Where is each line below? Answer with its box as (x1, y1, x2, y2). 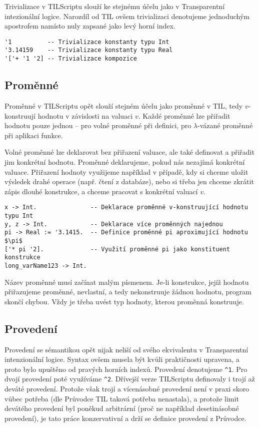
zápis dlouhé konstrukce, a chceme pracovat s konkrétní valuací (4, 186, 198, 196)
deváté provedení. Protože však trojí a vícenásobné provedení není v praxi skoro (4, 383, 249, 394)
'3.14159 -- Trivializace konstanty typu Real (4, 47, 173, 54)
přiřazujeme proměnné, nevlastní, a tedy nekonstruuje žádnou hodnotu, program (4, 286, 251, 297)
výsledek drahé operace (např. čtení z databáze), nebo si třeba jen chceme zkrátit (4, 176, 254, 187)
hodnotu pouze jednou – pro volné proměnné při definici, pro (4, 120, 191, 131)
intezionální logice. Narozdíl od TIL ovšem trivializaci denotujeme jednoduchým (4, 11, 249, 21)
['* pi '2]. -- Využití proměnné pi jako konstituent (4, 245, 230, 253)
